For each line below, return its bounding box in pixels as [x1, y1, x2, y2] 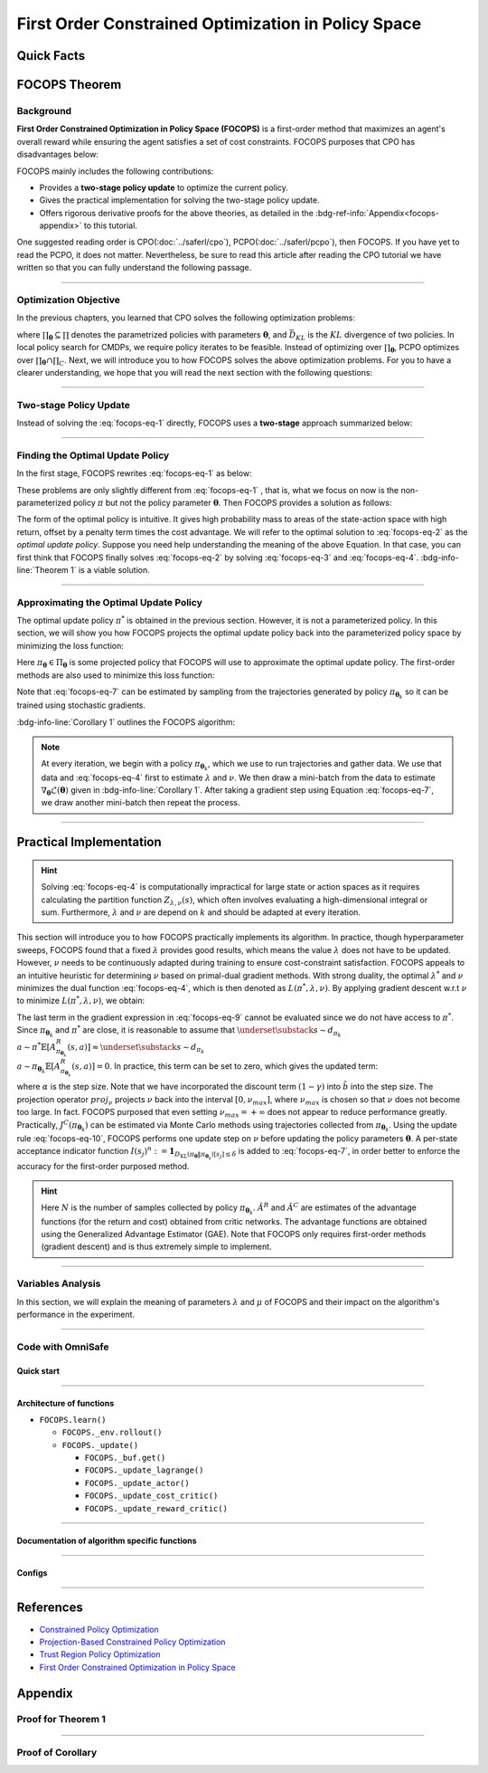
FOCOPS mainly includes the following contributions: [16, 166, 214, 176]
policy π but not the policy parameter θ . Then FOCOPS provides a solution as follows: [72, 498, 392, 508]
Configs [16, 1567, 48, 1578]
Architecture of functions [16, 1397, 115, 1408]
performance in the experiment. [16, 1309, 136, 1320]
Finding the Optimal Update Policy [16, 449, 170, 462]
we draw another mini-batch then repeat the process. [41, 797, 240, 808]
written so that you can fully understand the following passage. [16, 262, 252, 273]
